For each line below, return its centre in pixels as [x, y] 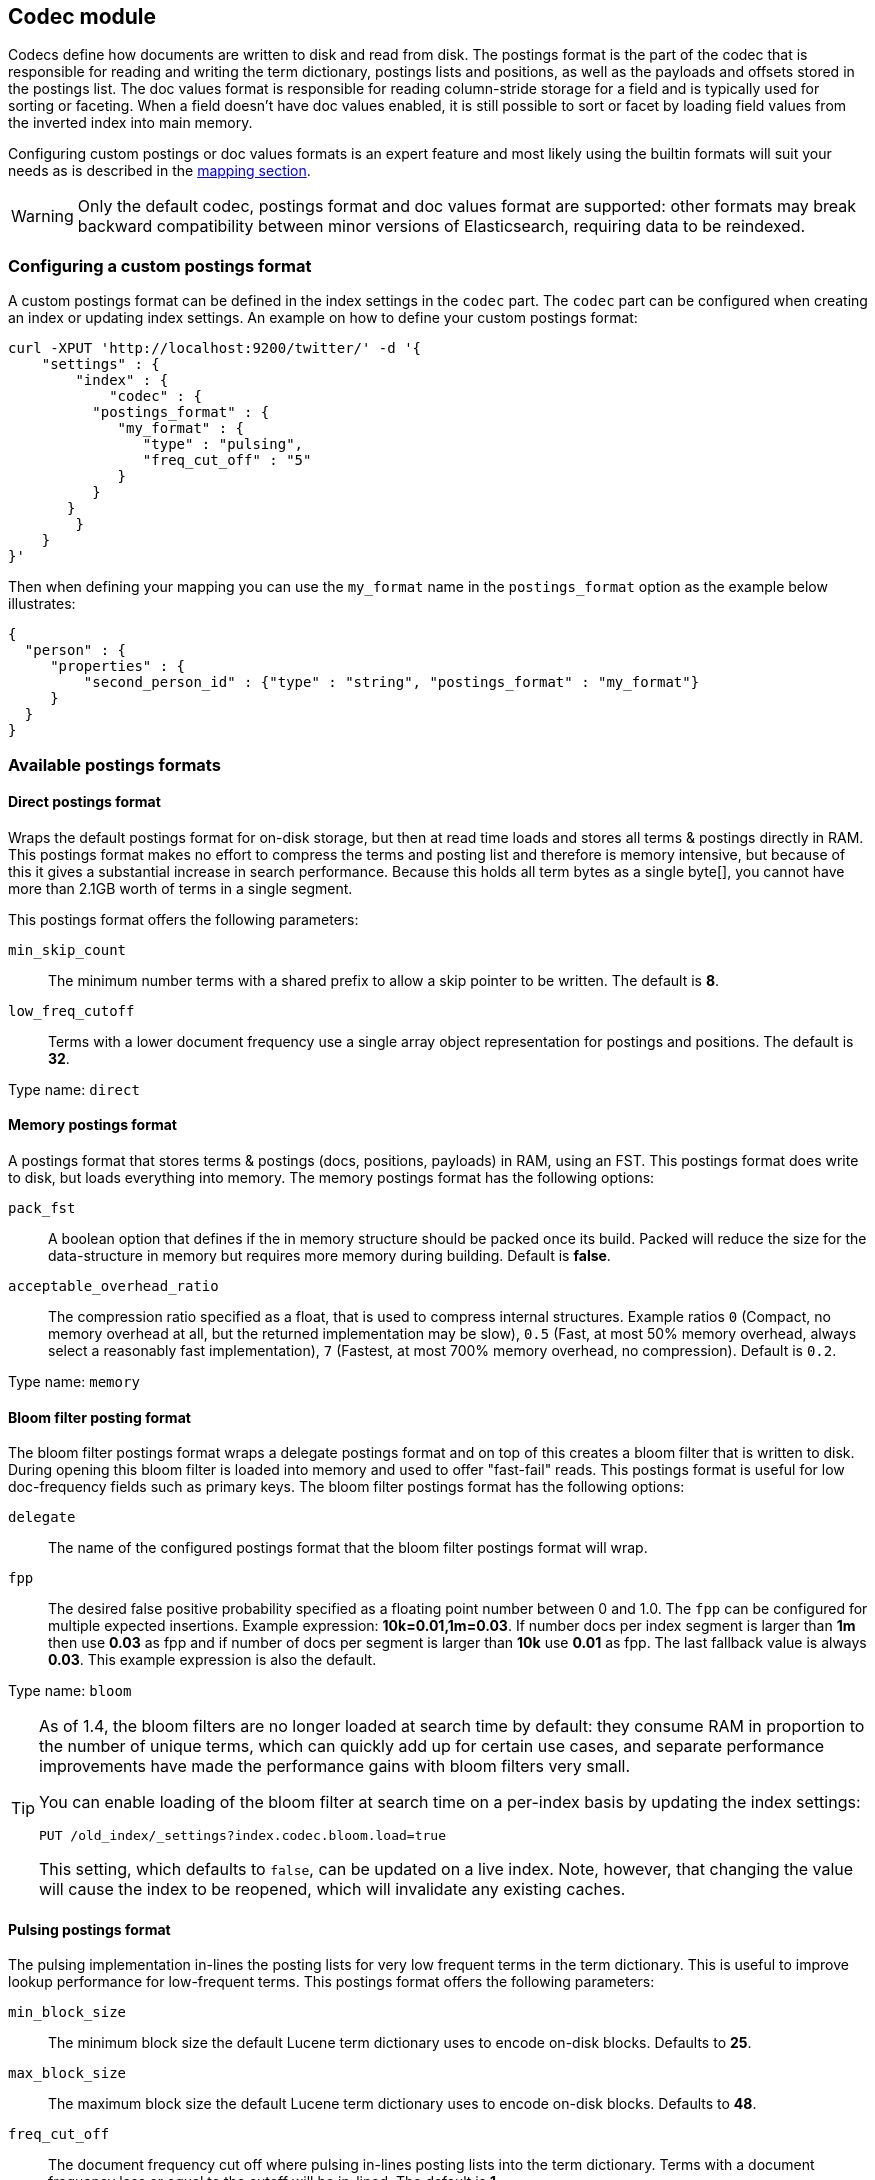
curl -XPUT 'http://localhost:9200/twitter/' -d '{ [215, 348]
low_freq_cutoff [71, 1010]
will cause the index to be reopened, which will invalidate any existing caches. [332, 1889]
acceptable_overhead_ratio [113, 1285]
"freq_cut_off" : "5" [227, 460]
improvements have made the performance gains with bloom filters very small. [335, 1766]
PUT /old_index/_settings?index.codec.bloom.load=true [242, 1836]
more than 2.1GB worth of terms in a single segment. [180, 888]
